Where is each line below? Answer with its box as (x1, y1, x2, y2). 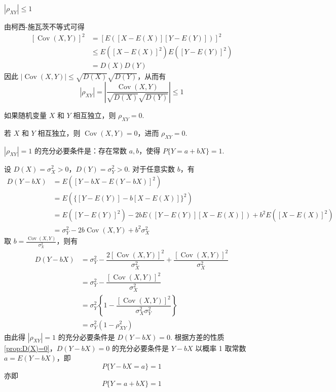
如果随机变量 (4, 109, 47, 120)
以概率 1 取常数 (195, 342, 246, 353)
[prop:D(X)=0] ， (4, 342, 57, 353)
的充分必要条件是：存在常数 (34, 145, 127, 155)
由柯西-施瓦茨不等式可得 (4, 21, 85, 31)
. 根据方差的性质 (170, 331, 225, 342)
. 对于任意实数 (128, 163, 175, 174)
